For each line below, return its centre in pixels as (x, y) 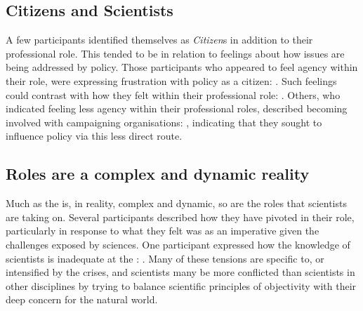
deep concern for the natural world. (82, 299)
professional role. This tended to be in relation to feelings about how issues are (175, 53)
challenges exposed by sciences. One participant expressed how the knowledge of (178, 244)
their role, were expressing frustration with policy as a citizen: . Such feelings (171, 80)
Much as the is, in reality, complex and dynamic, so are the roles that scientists (176, 203)
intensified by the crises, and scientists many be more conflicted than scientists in (180, 272)
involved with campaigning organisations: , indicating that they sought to (164, 122)
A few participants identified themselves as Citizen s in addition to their (159, 40)
